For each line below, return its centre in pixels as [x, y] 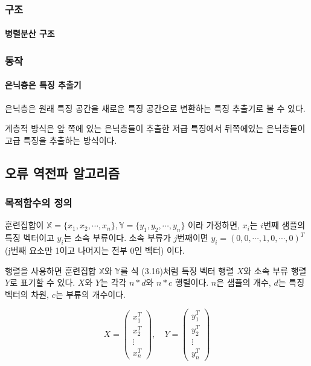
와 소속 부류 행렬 [275, 270]
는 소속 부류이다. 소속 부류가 [117, 238]
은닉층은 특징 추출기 [43, 85]
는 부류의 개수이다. [90, 294]
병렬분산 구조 [30, 34]
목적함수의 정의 [39, 203]
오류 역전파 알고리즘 [62, 172]
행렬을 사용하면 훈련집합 [51, 270]
